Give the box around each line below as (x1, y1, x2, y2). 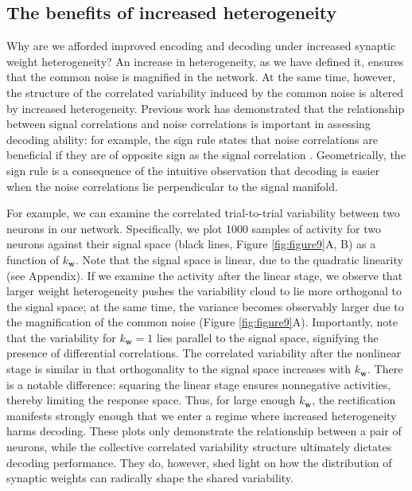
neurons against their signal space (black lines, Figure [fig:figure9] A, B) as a (6, 236, 376, 252)
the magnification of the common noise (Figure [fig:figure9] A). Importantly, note (6, 314, 398, 330)
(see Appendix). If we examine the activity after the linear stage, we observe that (6, 267, 403, 283)
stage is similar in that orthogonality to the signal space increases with (6, 360, 352, 377)
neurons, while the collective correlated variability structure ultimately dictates (6, 438, 392, 455)
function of (6, 251, 60, 267)
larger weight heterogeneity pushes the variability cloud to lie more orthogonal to (6, 283, 402, 299)
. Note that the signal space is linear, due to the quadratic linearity (76, 251, 403, 267)
